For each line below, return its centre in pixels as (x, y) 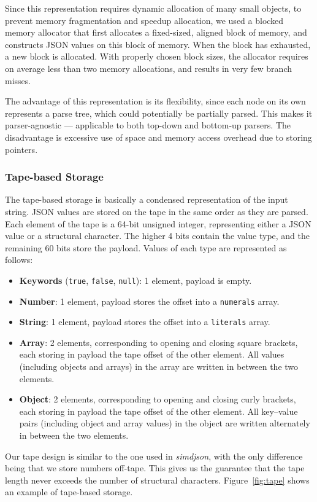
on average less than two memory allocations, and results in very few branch (148, 68)
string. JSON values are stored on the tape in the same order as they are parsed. (157, 211)
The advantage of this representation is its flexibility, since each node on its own (155, 101)
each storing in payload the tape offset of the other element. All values (152, 354)
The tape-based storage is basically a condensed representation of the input (147, 199)
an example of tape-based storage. (69, 492)
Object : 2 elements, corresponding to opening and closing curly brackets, (158, 399)
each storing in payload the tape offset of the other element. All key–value (158, 411)
